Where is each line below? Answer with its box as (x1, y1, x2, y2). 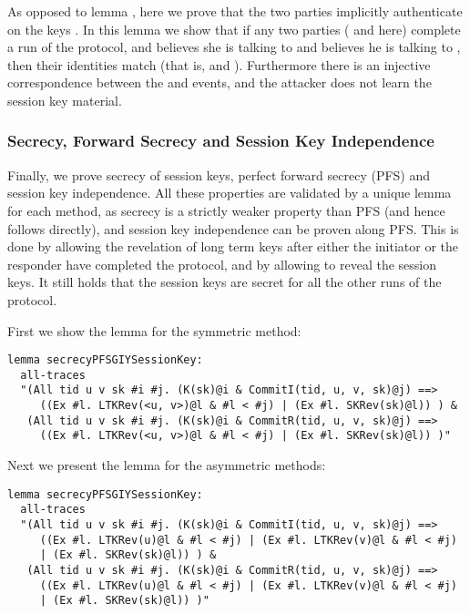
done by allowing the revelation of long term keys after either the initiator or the (7, 237, 458, 256)
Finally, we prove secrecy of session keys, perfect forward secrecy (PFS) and (7, 165, 431, 184)
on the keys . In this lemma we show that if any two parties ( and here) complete (7, 19, 461, 38)
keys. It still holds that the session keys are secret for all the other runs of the (7, 272, 442, 292)
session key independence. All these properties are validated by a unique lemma (7, 183, 452, 202)
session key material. (7, 90, 122, 109)
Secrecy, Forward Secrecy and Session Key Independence (7, 129, 434, 152)
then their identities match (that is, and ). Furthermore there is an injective (7, 55, 431, 74)
